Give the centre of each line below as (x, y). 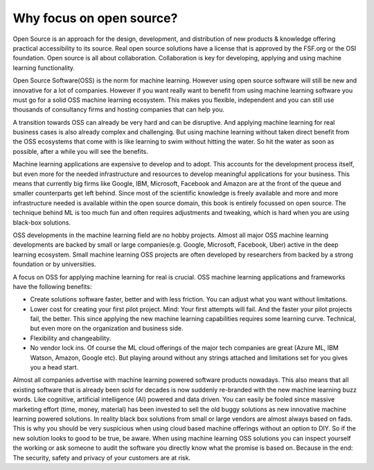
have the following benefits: (52, 286)
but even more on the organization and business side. (107, 329)
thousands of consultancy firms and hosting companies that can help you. (119, 110)
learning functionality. (44, 68)
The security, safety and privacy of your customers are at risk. (101, 458)
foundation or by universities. (54, 264)
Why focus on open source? (95, 18)
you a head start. (54, 367)
